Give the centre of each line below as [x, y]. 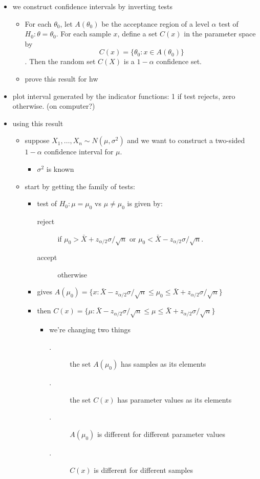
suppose [37, 140]
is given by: [145, 203]
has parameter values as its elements [175, 399]
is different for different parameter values [161, 434]
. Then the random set [60, 61]
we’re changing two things [90, 329]
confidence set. [179, 61]
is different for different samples [143, 470]
